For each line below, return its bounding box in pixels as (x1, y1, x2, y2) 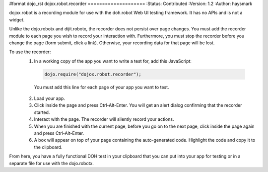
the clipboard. (34, 144, 63, 150)
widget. (9, 16, 25, 22)
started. (34, 109, 50, 115)
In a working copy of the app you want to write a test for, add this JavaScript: (34, 58, 192, 64)
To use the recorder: (9, 49, 51, 55)
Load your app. (34, 95, 66, 101)
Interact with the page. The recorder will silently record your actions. (34, 116, 174, 122)
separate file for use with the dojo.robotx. (9, 160, 94, 166)
